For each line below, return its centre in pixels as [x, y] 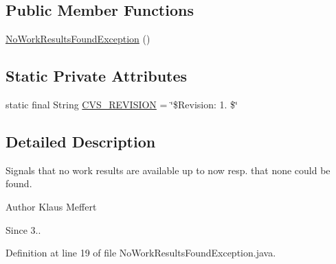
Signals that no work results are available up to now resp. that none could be [168, 170]
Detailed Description [81, 141]
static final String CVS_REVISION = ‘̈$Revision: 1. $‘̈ [122, 104]
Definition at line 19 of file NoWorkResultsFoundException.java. [141, 253]
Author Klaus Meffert [51, 206]
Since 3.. [23, 229]
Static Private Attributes [97, 76]
